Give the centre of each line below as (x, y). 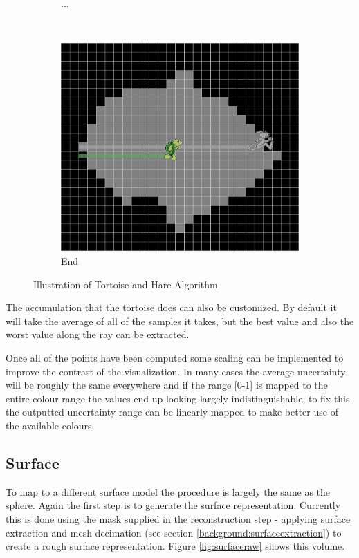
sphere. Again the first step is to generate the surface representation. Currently (173, 505)
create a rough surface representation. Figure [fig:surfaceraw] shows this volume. (175, 546)
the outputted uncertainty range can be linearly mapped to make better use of (172, 412)
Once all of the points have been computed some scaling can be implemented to (175, 357)
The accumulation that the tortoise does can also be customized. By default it (171, 307)
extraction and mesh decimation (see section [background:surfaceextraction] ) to (174, 532)
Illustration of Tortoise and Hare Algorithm (126, 284)
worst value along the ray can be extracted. (98, 334)
